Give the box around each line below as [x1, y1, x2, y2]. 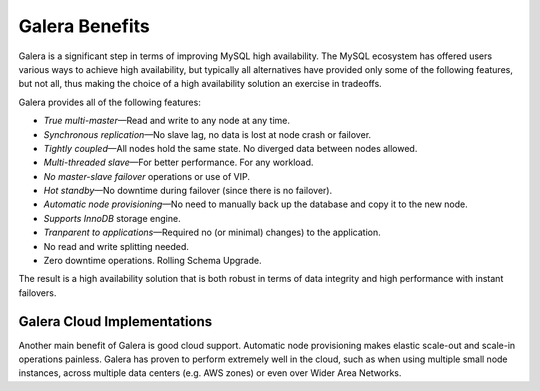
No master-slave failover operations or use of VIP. [43, 170, 250, 182]
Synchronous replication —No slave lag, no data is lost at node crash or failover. [43, 128, 372, 140]
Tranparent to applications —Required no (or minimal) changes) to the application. [43, 226, 381, 239]
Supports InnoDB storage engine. [43, 212, 181, 224]
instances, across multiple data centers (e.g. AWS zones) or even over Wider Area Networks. [18, 367, 402, 379]
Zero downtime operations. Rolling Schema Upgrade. [43, 255, 262, 267]
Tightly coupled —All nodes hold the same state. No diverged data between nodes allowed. [43, 142, 418, 154]
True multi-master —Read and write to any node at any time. [43, 115, 290, 127]
